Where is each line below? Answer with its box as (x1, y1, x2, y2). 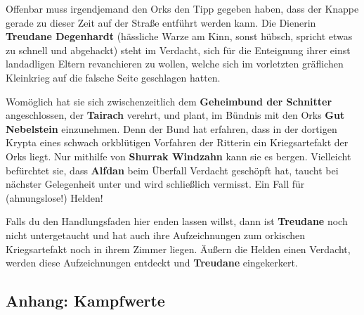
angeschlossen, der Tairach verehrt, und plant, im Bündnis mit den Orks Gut (6, 108, 345, 122)
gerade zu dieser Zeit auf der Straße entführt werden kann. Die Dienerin (6, 15, 316, 30)
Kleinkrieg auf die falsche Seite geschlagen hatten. (6, 70, 221, 84)
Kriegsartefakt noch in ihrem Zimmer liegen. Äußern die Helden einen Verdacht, (6, 241, 351, 256)
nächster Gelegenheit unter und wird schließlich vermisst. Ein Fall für (6, 176, 305, 191)
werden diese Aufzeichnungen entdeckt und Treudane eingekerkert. (6, 255, 298, 270)
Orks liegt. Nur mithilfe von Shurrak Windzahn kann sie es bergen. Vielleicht (6, 148, 351, 163)
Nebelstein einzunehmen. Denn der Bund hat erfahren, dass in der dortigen (6, 121, 337, 136)
